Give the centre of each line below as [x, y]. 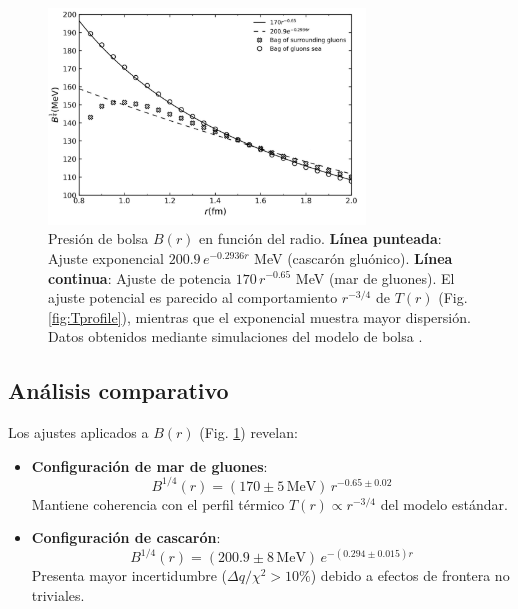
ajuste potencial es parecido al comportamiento [193, 297]
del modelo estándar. [444, 503]
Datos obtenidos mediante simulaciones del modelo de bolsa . [235, 336]
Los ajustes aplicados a [78, 432]
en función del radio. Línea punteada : [320, 238]
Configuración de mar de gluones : [149, 465]
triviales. [58, 595]
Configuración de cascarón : [126, 537]
